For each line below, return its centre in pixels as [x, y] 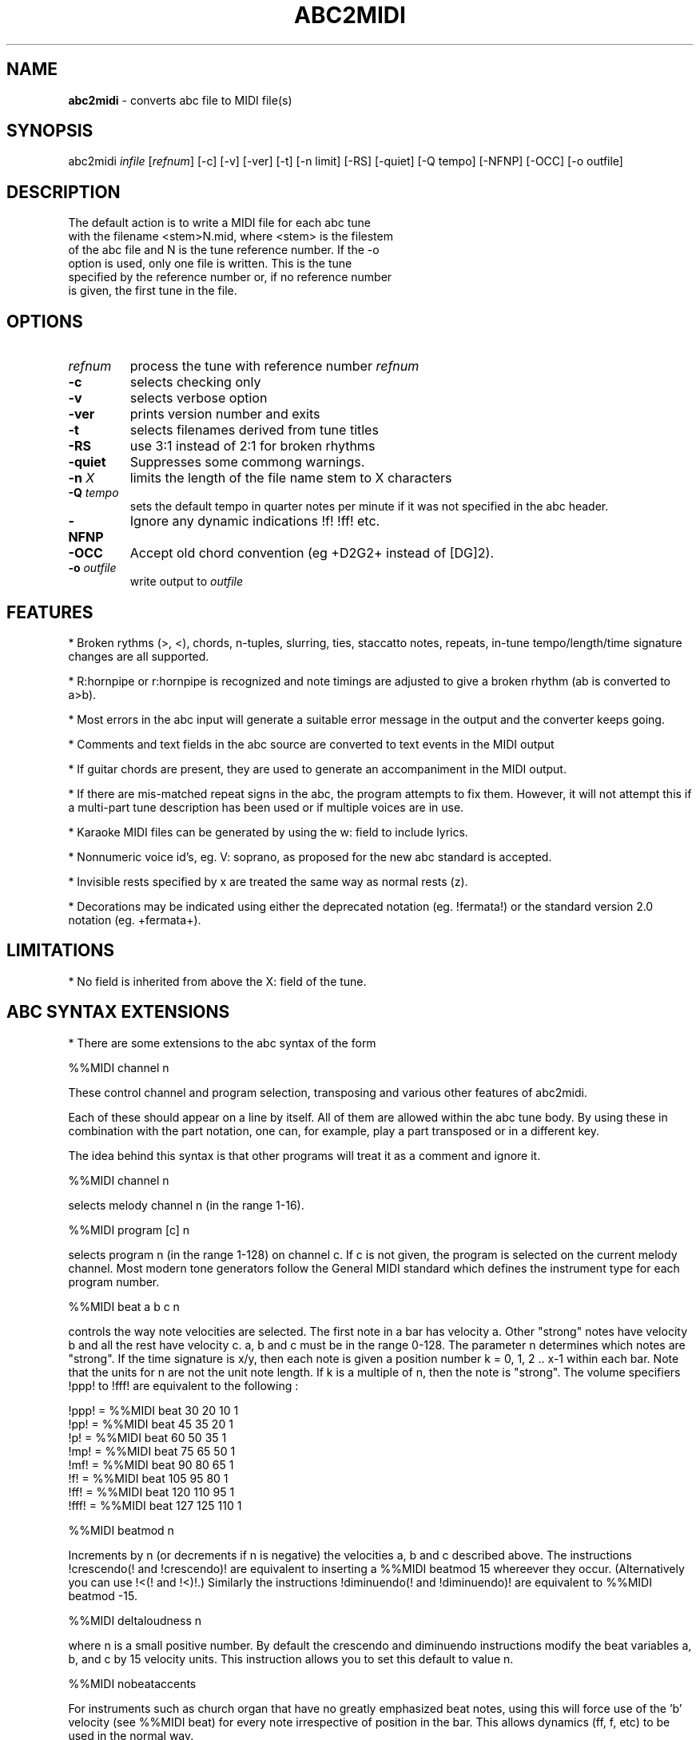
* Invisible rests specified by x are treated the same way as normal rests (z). [268, 881]
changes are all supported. [139, 656]
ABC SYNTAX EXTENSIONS [118, 1012]
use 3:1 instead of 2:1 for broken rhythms [253, 446]
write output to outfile [187, 582]
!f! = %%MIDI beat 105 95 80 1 [148, 1478]
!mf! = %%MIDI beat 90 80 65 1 [151, 1464]
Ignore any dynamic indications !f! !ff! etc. [255, 521]
